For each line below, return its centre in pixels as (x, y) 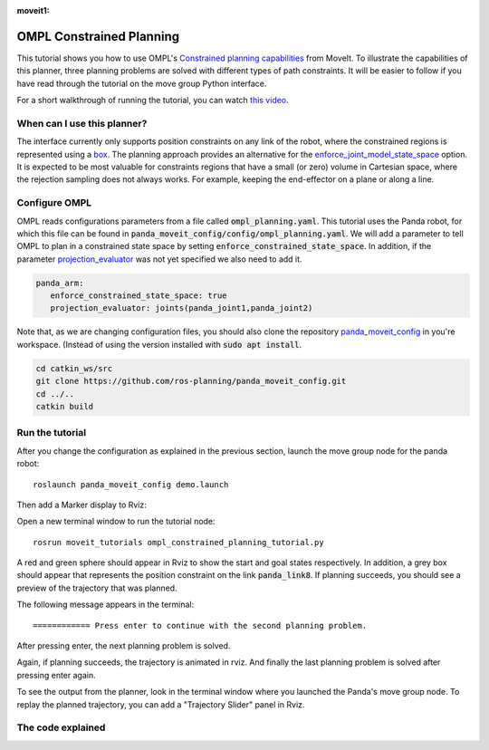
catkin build (65, 406)
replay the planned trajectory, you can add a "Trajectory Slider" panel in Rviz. (161, 704)
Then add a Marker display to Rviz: (81, 505)
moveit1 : (33, 10)
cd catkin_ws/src (74, 368)
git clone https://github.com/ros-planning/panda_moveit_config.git (191, 381)
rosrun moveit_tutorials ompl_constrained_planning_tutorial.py (179, 542)
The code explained (61, 727)
